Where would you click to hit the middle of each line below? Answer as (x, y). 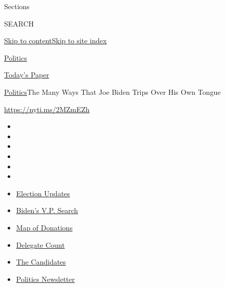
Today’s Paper (27, 75)
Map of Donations (44, 227)
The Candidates (41, 262)
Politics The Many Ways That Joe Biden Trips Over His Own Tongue (112, 92)
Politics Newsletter (45, 279)
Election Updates (43, 193)
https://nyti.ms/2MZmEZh (47, 109)
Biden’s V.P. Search (47, 210)
